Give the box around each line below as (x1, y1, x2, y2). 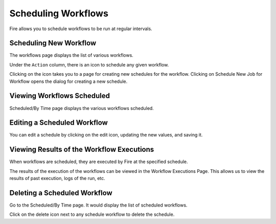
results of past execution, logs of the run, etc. (9, 175, 106, 182)
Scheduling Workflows (9, 8, 108, 19)
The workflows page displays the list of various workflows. (9, 52, 134, 58)
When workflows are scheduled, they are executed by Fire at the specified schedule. (9, 159, 189, 165)
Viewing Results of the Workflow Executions (9, 145, 154, 154)
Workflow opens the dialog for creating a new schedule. (9, 78, 128, 84)
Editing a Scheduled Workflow (9, 118, 108, 127)
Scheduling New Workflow (9, 39, 97, 48)
